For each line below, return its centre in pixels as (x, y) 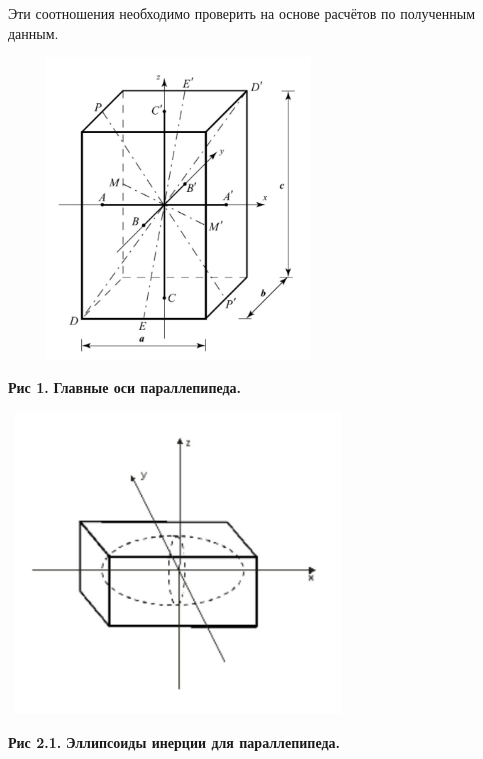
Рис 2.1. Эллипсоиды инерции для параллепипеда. (174, 741)
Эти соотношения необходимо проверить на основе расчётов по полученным (242, 13)
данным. (33, 32)
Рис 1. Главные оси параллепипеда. (125, 387)
